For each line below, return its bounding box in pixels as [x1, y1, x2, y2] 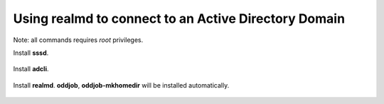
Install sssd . [13, 48, 49, 57]
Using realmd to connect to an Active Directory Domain [13, 11, 345, 26]
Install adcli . [13, 65, 49, 73]
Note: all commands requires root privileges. [13, 36, 144, 44]
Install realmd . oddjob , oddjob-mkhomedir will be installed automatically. [13, 80, 230, 89]
